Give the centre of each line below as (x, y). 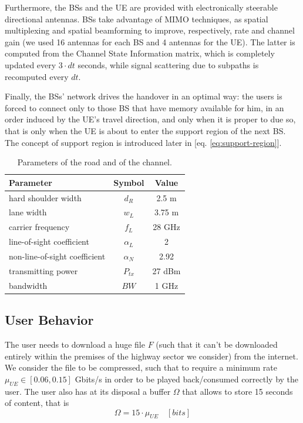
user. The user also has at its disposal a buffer (88, 391)
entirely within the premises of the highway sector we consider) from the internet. (151, 356)
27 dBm (166, 270)
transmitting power (43, 270)
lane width (28, 212)
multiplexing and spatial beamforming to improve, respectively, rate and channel (150, 30)
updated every (31, 64)
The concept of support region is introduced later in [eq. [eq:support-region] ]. (143, 142)
